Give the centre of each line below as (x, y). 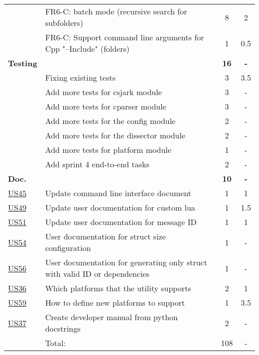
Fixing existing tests (80, 77)
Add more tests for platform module (108, 150)
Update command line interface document (118, 193)
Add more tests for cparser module (106, 106)
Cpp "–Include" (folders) (87, 49)
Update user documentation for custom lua (120, 207)
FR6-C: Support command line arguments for (125, 37)
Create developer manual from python (112, 317)
